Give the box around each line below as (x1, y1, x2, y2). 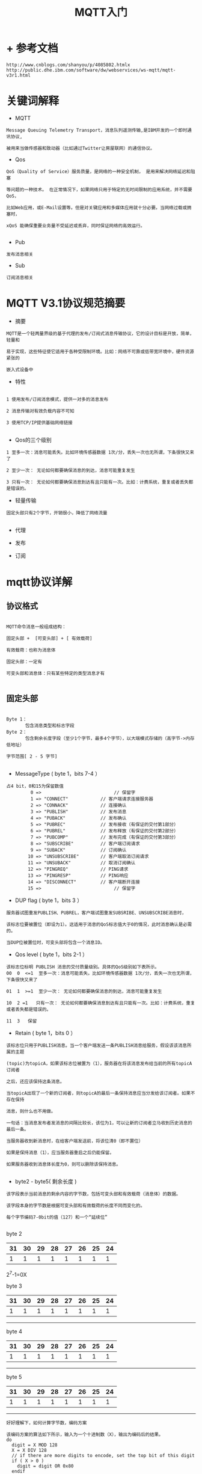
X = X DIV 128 (11, 1448, 47, 1454)
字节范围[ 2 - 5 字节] (6, 753, 58, 760)
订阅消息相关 (6, 274, 34, 280)
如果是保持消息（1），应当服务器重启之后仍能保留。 (6, 1149, 114, 1155)
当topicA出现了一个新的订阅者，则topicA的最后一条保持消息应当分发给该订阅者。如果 (6, 1090, 191, 1096)
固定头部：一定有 (6, 659, 43, 665)
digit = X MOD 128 (11, 1442, 58, 1448)
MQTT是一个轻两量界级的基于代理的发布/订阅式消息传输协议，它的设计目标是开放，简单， (6, 330, 194, 337)
